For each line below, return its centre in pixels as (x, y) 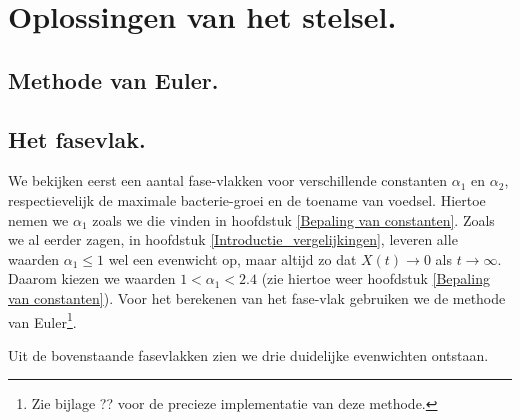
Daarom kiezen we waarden (92, 278)
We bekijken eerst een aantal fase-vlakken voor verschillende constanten (228, 180)
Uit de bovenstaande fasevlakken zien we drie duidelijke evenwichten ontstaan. (248, 354)
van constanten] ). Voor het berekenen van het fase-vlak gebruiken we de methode (257, 297)
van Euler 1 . (42, 320)
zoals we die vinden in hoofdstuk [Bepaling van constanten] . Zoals (293, 219)
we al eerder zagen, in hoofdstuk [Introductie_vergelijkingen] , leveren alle (233, 239)
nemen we (38, 219)
